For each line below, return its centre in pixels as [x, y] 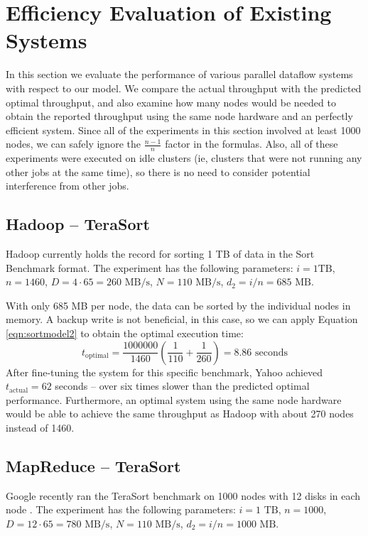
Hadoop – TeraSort [78, 224]
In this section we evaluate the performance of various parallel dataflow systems [179, 74]
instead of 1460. [40, 428]
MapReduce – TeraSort [93, 466]
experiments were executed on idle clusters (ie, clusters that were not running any [184, 158]
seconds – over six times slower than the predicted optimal [182, 386]
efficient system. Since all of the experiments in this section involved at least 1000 [183, 130]
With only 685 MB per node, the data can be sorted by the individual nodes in [178, 305]
